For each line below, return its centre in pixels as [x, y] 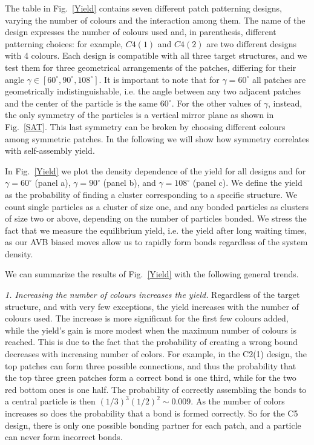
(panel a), [53, 183]
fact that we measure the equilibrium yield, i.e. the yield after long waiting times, [156, 230]
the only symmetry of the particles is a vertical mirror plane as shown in [139, 115]
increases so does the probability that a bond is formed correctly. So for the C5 [152, 413]
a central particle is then [50, 401]
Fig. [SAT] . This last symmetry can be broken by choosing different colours [145, 126]
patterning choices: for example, [64, 43]
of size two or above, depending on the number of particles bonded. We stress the [156, 218]
